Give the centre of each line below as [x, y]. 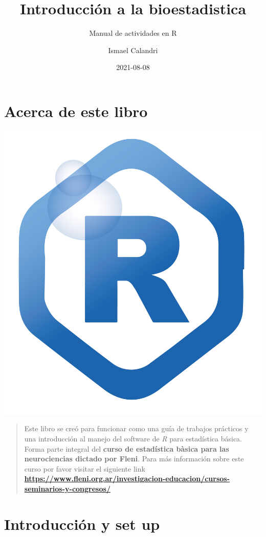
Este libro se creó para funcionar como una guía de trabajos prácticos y [136, 428]
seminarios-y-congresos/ [67, 488]
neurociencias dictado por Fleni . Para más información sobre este [134, 459]
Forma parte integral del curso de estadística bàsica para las [127, 448]
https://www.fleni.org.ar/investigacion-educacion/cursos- [127, 478]
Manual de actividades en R [133, 33]
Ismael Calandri [133, 50]
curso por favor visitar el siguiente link [85, 468]
